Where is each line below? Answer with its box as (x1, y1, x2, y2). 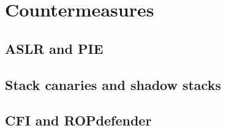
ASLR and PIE (5, 39, 104, 58)
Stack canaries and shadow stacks (5, 75, 221, 94)
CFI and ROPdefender (5, 111, 152, 130)
